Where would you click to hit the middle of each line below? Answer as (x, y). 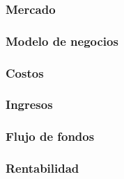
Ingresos (29, 104)
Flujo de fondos (50, 136)
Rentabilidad (42, 168)
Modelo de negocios (62, 41)
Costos (25, 73)
